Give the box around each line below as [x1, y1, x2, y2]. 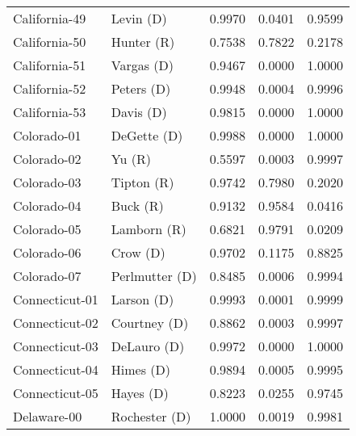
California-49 [13, 9, 86, 27]
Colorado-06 [13, 243, 82, 262]
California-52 [13, 79, 86, 98]
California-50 [13, 32, 86, 51]
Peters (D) [111, 79, 171, 98]
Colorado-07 [13, 266, 82, 285]
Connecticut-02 [13, 313, 98, 332]
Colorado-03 [13, 173, 82, 191]
